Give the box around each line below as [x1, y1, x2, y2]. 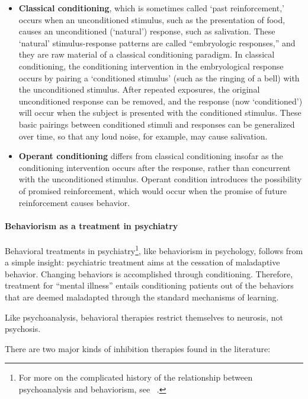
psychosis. [5, 322, 41, 335]
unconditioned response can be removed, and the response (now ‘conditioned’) [18, 94, 303, 107]
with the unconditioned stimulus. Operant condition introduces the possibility [18, 173, 302, 185]
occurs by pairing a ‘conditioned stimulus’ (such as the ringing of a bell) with [18, 71, 300, 84]
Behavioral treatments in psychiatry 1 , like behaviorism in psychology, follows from [5, 242, 303, 256]
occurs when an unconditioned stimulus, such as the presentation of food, [18, 13, 285, 26]
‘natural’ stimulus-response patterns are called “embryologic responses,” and [18, 36, 296, 49]
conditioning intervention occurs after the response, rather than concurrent [18, 161, 291, 173]
